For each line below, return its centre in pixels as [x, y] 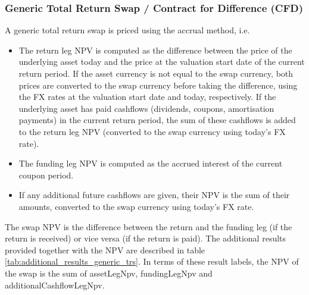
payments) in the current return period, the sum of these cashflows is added [157, 120]
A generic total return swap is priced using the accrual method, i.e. [127, 30]
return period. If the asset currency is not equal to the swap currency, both [156, 73]
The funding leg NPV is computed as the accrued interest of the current [151, 163]
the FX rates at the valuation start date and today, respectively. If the [147, 97]
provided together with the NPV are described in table [105, 250]
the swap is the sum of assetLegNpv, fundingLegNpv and [109, 273]
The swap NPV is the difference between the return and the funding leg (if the [149, 226]
